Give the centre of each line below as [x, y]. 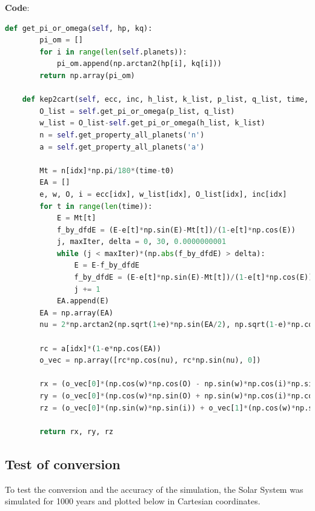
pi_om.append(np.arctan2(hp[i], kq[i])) [139, 64]
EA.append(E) [83, 301]
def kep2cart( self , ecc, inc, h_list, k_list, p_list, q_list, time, [165, 100]
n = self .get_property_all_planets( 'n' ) [122, 135]
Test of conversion [63, 463]
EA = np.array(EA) [76, 313]
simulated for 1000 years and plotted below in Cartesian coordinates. [133, 501]
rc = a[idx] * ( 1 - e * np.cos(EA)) [100, 348]
